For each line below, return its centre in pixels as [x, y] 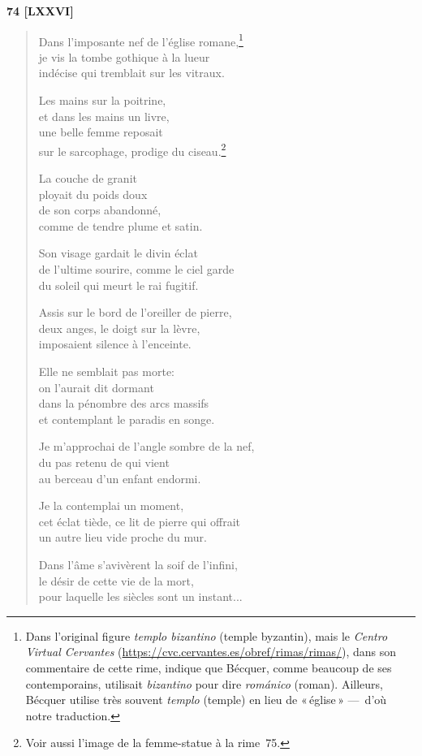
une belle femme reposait [101, 132]
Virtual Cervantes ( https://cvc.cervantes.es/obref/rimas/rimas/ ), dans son [211, 652]
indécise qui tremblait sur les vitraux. [131, 73]
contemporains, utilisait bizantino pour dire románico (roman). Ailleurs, [204, 683]
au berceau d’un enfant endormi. [120, 478]
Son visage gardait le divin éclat [118, 253]
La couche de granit [88, 178]
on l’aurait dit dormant [96, 387]
